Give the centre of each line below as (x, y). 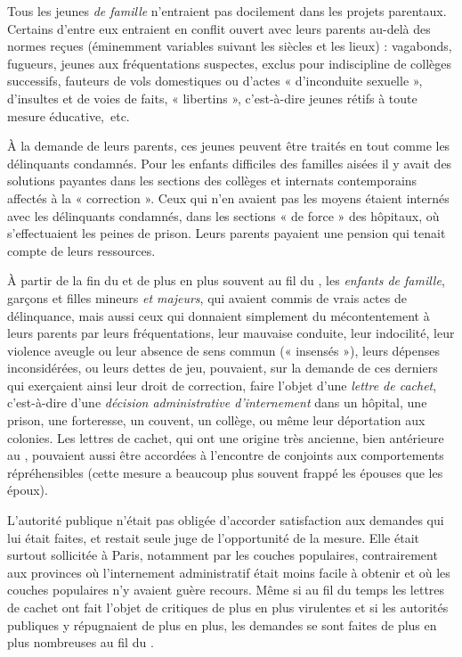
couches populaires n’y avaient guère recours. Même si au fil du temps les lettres (226, 590)
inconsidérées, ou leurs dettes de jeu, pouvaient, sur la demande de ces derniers (223, 368)
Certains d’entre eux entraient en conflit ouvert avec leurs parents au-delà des (219, 28)
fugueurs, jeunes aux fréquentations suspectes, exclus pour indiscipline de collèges (229, 63)
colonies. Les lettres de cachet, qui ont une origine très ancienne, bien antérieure (226, 437)
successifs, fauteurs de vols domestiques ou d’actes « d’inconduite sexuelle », (215, 81)
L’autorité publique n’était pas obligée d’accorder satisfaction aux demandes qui (226, 520)
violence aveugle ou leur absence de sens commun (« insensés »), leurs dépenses (224, 350)
